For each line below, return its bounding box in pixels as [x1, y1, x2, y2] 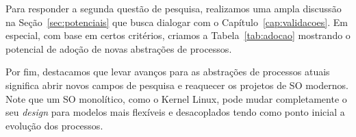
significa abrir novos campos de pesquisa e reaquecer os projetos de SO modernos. [5, 77, 348, 92]
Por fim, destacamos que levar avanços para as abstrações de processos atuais [5, 64, 330, 79]
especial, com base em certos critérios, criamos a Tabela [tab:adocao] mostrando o [5, 28, 351, 42]
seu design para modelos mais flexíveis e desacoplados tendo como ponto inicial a [5, 105, 345, 119]
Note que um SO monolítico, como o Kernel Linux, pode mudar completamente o [5, 91, 347, 105]
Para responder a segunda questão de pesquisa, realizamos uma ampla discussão [5, 1, 342, 15]
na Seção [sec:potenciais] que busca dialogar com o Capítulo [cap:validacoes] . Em [5, 14, 348, 29]
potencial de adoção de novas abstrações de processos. [5, 41, 232, 55]
